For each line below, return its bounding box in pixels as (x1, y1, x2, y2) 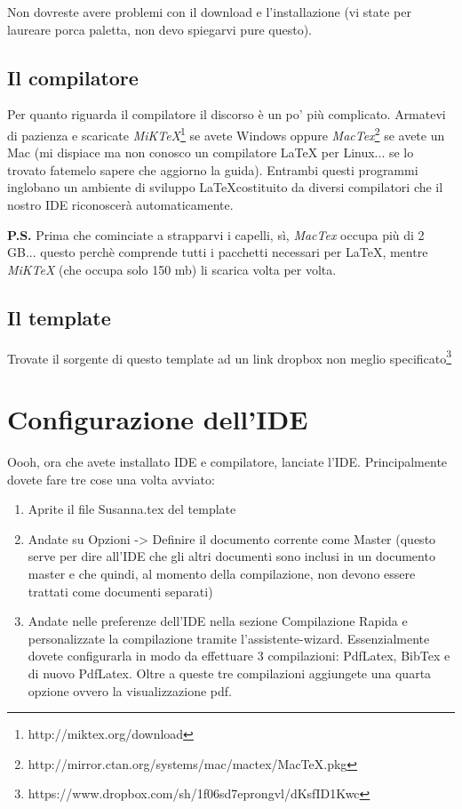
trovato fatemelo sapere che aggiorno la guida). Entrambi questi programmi (7, 160, 418, 179)
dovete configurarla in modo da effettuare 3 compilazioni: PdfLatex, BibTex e (28, 646, 450, 665)
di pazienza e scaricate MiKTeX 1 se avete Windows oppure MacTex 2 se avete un (7, 123, 445, 144)
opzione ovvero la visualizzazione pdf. (28, 681, 232, 700)
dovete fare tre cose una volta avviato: (7, 469, 215, 488)
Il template (7, 303, 111, 331)
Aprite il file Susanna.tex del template (28, 500, 236, 518)
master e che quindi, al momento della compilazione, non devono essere (28, 564, 416, 582)
